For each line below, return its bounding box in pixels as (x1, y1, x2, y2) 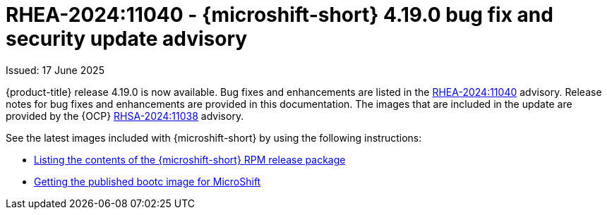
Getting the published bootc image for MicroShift (34, 175, 261, 188)
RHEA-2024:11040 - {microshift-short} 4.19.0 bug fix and (6, 3, 553, 27)
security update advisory (6, 27, 248, 51)
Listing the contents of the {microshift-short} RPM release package (34, 153, 346, 166)
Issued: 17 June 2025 (6, 63, 104, 76)
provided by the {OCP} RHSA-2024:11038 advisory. (6, 109, 244, 122)
